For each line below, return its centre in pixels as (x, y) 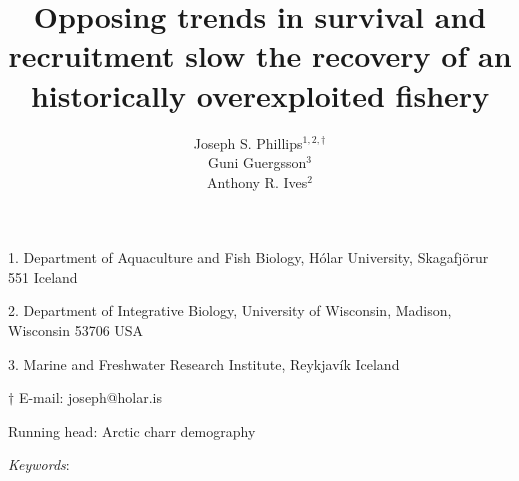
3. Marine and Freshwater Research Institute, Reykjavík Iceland (204, 363)
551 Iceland (43, 276)
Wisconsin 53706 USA (76, 330)
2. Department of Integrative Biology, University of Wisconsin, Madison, (230, 310)
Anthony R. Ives (257, 181)
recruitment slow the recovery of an (260, 55)
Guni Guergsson (257, 162)
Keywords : (39, 464)
